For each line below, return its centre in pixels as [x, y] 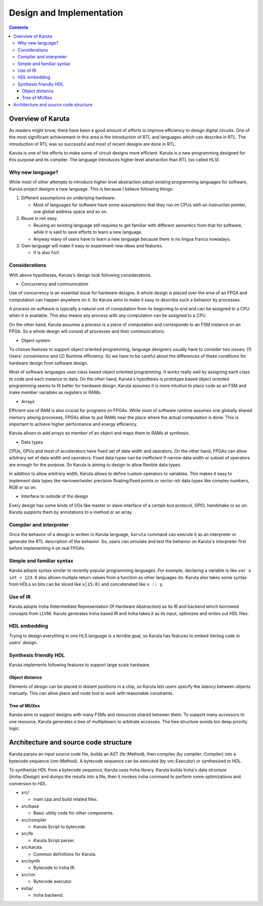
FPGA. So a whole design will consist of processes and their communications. [87, 331]
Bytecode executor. [53, 882]
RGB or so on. [23, 487]
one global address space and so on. [71, 212]
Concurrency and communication [55, 284]
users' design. [23, 643]
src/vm [28, 874]
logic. [15, 729]
